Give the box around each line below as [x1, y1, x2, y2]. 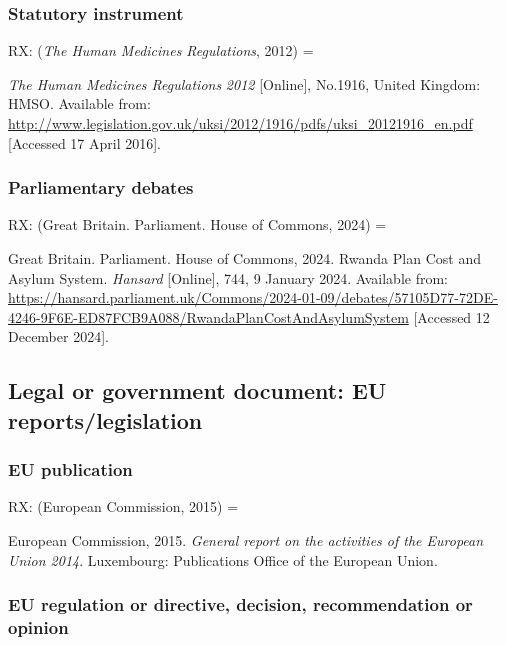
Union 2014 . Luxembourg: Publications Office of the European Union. [8, 549, 438, 570]
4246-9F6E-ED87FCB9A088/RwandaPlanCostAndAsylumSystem [8, 306, 409, 327]
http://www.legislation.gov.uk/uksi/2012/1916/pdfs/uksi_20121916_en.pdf [8, 113, 473, 133]
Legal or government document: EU [8, 375, 387, 406]
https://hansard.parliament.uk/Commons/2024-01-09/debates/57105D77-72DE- [8, 287, 498, 308]
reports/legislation [8, 404, 203, 435]
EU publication [8, 457, 133, 482]
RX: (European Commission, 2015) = [8, 496, 239, 517]
